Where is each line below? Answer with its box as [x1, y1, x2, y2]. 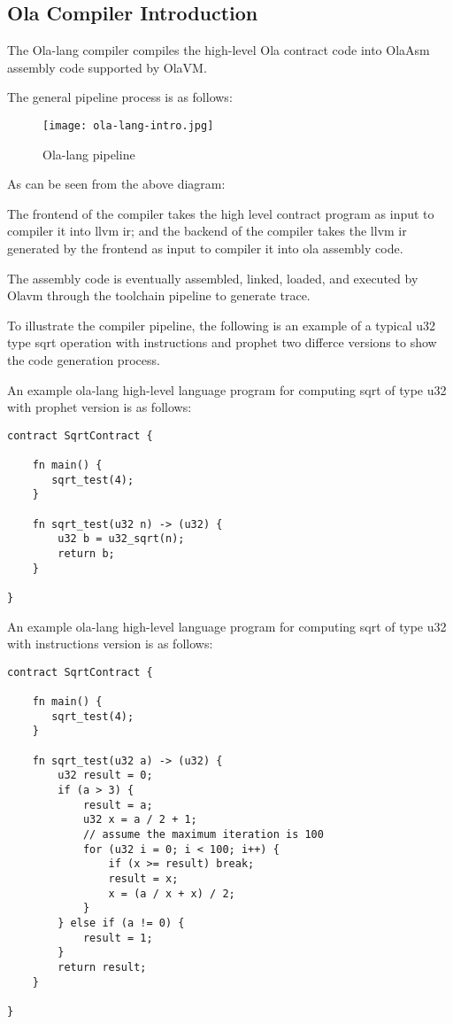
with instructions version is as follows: [7, 634, 213, 653]
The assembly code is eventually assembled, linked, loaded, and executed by [7, 268, 418, 287]
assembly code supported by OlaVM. [7, 58, 207, 76]
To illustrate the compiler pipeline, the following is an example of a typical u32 [7, 315, 436, 334]
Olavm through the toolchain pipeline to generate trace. [7, 286, 311, 305]
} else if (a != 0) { [58, 916, 185, 929]
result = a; [82, 798, 153, 811]
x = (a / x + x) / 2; [108, 887, 235, 900]
